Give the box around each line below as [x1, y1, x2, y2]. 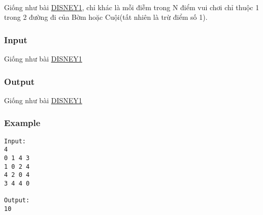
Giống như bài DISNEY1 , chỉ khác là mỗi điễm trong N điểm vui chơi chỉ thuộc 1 [4, 2, 259, 12]
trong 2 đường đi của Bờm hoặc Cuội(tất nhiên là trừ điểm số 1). [4, 12, 208, 22]
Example [4, 116, 41, 129]
